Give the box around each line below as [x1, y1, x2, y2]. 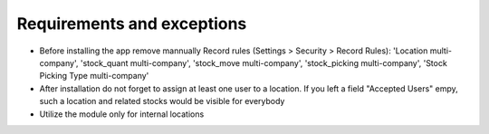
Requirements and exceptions [16, 14, 247, 33]
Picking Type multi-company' [39, 71, 149, 81]
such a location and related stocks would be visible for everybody [39, 96, 285, 107]
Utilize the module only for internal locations [39, 109, 205, 120]
